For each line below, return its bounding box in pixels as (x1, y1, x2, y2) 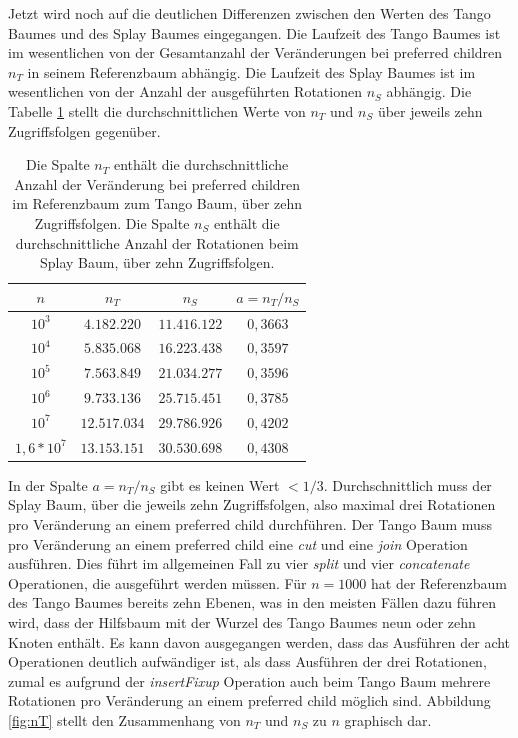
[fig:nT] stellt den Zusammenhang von (8, 710, 241, 730)
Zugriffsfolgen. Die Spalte (34, 212, 190, 233)
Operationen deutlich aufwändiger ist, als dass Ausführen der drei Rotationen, (8, 651, 487, 672)
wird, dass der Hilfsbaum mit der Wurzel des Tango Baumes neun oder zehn (8, 612, 476, 633)
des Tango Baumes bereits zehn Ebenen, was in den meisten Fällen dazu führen (8, 592, 497, 613)
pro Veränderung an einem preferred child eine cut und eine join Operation (8, 533, 468, 554)
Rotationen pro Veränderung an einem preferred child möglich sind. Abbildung (8, 690, 491, 711)
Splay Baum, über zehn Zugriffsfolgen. (39, 252, 275, 273)
